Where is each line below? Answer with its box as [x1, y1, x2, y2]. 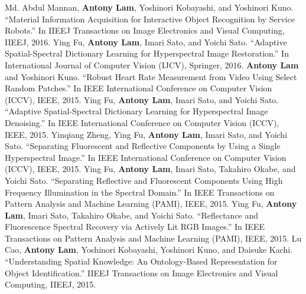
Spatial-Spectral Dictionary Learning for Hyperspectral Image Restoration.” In [5, 47, 289, 60]
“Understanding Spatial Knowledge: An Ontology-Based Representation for [5, 255, 278, 267]
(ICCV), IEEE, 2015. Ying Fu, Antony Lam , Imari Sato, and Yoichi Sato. [5, 93, 279, 105]
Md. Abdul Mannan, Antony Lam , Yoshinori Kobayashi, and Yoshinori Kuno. [5, 1, 294, 13]
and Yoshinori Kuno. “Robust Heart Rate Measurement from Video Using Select [5, 70, 297, 82]
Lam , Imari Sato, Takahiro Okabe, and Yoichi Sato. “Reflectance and [5, 209, 259, 221]
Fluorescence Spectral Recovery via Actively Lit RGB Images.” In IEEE [5, 220, 265, 233]
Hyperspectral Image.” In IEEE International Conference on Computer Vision [5, 151, 287, 163]
